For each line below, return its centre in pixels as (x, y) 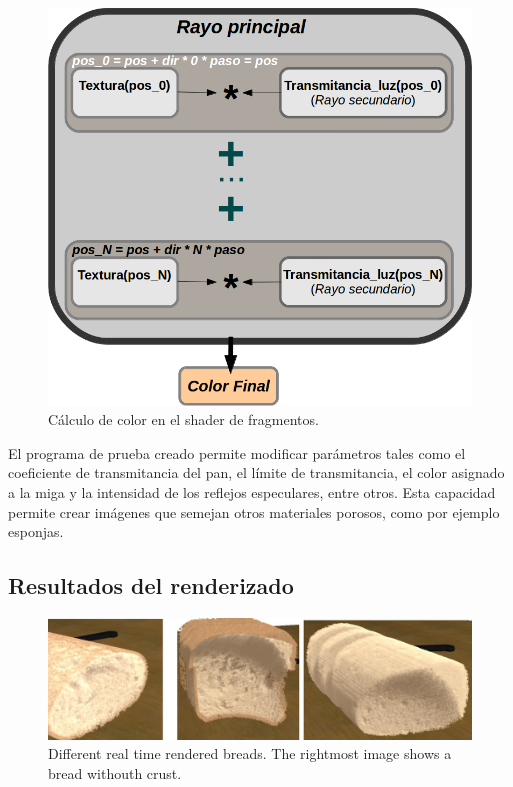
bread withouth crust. (115, 772)
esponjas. (36, 531)
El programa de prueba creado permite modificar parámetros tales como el (237, 452)
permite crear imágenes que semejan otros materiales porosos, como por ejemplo (254, 511)
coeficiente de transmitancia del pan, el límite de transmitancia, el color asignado (256, 472)
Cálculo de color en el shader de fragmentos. (183, 419)
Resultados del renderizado (151, 585)
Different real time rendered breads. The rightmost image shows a (250, 753)
